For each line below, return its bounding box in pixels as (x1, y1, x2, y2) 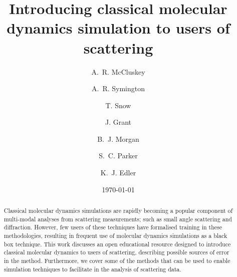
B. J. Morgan (97, 133, 139, 144)
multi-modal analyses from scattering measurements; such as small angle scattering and (4, 214, 232, 223)
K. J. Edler (100, 167, 136, 178)
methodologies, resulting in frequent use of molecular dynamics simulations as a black (4, 231, 227, 240)
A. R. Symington (92, 83, 145, 94)
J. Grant (105, 117, 132, 127)
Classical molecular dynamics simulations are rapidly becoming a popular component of (4, 206, 233, 215)
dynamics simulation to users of (7, 18, 230, 38)
